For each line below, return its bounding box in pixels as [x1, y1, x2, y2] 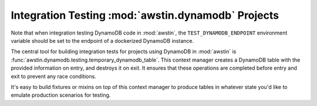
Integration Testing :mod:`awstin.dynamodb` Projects [11, 9, 279, 22]
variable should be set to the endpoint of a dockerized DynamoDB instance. [11, 37, 194, 44]
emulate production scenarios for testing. [11, 91, 111, 99]
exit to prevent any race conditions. [11, 73, 96, 80]
